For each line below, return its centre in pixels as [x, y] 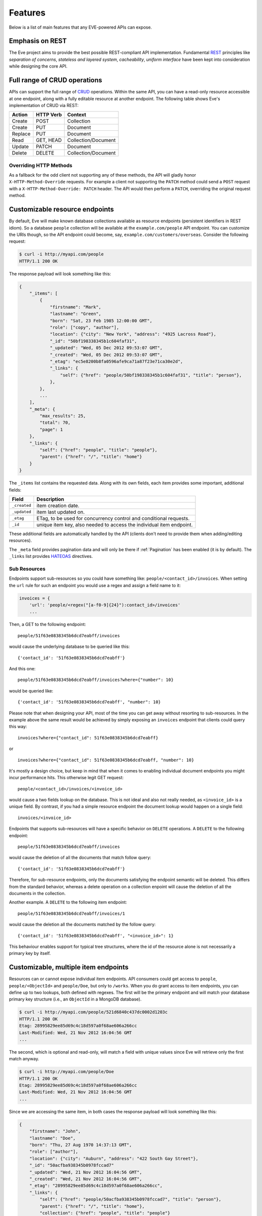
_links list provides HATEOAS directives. [51, 556]
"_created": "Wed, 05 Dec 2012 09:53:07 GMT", [106, 355]
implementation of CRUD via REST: [44, 105]
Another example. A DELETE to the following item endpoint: [68, 902]
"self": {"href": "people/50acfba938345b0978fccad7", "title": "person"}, [131, 1199]
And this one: [22, 668]
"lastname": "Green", [75, 314]
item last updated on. [61, 512]
